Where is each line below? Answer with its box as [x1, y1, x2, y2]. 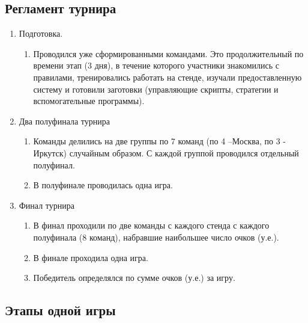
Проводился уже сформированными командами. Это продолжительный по [33, 47, 304, 60]
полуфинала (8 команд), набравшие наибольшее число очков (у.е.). [33, 230, 279, 243]
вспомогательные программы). [33, 94, 145, 107]
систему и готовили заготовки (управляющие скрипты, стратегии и [33, 82, 279, 95]
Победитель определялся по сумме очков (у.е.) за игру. [33, 271, 235, 284]
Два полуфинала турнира [19, 114, 110, 127]
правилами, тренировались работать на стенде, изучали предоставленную [33, 70, 302, 83]
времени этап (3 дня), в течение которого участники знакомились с [33, 59, 279, 72]
